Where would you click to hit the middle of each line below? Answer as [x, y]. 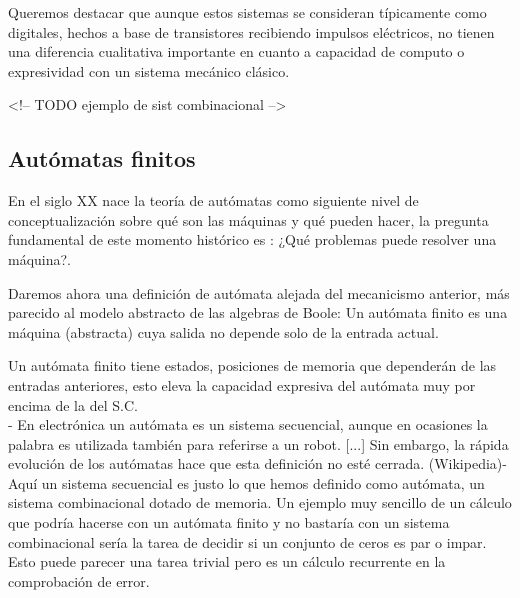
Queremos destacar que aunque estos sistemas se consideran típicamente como [247, 12]
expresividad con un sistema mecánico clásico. [149, 70]
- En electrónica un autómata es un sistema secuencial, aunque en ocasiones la [248, 424]
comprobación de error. [79, 580]
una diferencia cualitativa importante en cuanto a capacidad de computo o [236, 51]
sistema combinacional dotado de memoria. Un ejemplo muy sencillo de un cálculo [260, 502]
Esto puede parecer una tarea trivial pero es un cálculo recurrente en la [227, 561]
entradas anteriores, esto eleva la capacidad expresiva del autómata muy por [242, 384]
